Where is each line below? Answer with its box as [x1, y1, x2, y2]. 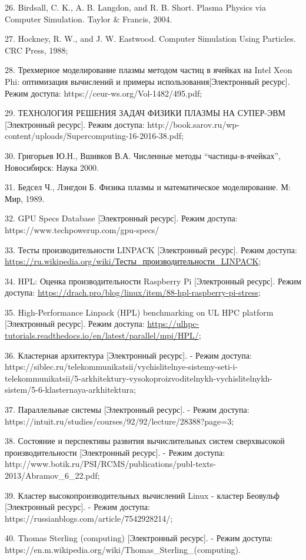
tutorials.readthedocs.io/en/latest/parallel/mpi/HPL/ [5, 329, 199, 342]
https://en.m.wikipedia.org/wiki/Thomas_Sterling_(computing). [5, 543, 241, 555]
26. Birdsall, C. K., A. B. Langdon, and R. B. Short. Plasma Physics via [5, 1, 266, 13]
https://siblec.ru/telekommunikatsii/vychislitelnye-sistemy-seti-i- [5, 360, 238, 373]
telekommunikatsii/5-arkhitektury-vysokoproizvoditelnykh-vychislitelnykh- [5, 372, 273, 384]
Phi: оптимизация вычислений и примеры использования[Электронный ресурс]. [5, 75, 290, 87]
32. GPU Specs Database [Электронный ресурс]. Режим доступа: [5, 212, 238, 224]
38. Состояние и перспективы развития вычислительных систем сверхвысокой [5, 435, 285, 447]
